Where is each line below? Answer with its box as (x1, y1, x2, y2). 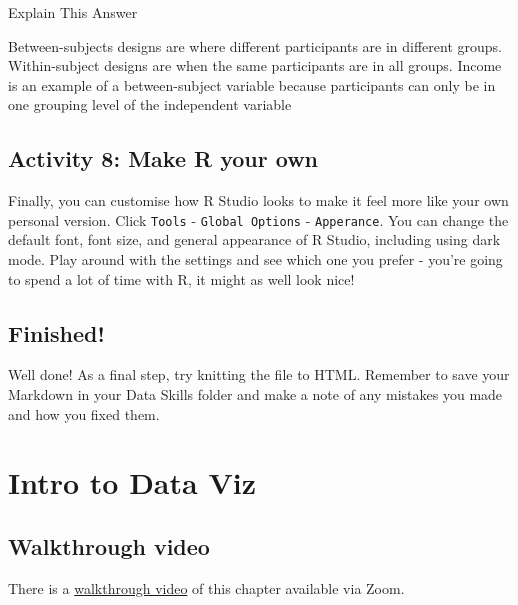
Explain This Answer (8, 2, 138, 22)
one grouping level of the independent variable (8, 94, 292, 115)
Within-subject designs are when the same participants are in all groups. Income (8, 55, 502, 76)
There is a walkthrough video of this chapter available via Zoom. (8, 577, 405, 598)
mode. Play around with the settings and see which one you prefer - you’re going (8, 249, 503, 270)
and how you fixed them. (8, 403, 160, 424)
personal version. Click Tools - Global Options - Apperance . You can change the (8, 209, 509, 230)
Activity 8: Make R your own (8, 143, 319, 174)
